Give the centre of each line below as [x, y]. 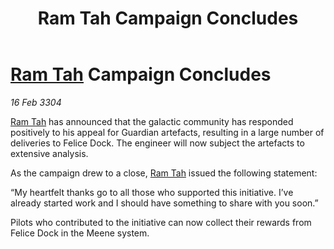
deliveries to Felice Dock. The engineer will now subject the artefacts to [157, 143]
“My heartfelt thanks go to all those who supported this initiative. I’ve [152, 192]
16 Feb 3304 [36, 102]
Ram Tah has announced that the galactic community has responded [152, 121]
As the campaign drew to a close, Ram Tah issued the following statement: [164, 173]
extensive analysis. [49, 153]
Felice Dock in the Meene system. [80, 233]
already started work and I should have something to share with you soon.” [164, 203]
